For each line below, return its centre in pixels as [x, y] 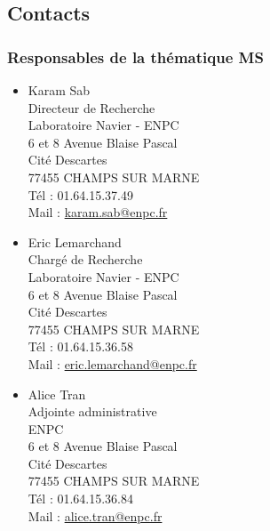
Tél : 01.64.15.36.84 [81, 499]
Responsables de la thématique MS [135, 56]
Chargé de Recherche [85, 259]
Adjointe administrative [92, 411]
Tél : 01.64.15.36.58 [81, 346]
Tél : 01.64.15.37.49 [81, 194]
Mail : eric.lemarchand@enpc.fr [112, 363]
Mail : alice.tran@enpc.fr [95, 515]
